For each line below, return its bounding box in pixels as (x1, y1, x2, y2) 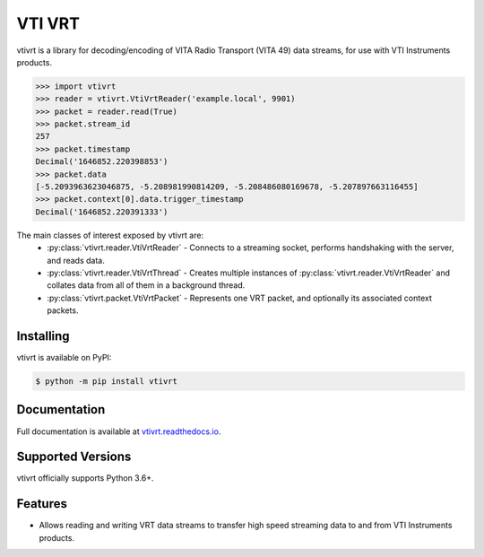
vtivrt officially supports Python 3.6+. (16, 473, 154, 483)
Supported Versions (16, 449, 132, 465)
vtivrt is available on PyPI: (16, 352, 112, 363)
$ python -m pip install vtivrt (35, 377, 178, 387)
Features (16, 496, 67, 511)
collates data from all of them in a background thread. (47, 280, 246, 291)
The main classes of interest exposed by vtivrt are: (16, 230, 204, 240)
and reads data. (47, 255, 105, 265)
